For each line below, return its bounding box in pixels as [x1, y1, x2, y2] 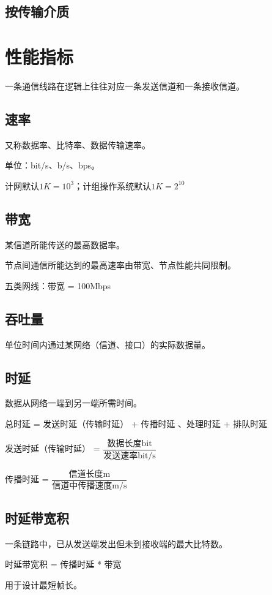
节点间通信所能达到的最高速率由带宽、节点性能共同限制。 [5, 259, 236, 271]
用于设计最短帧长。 [5, 578, 82, 591]
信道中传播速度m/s [52, 482, 127, 491]
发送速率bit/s [103, 451, 156, 460]
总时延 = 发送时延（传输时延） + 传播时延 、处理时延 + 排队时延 [5, 417, 268, 430]
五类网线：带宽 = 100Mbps [5, 279, 111, 292]
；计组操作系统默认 [74, 179, 152, 192]
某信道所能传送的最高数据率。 [5, 238, 125, 251]
